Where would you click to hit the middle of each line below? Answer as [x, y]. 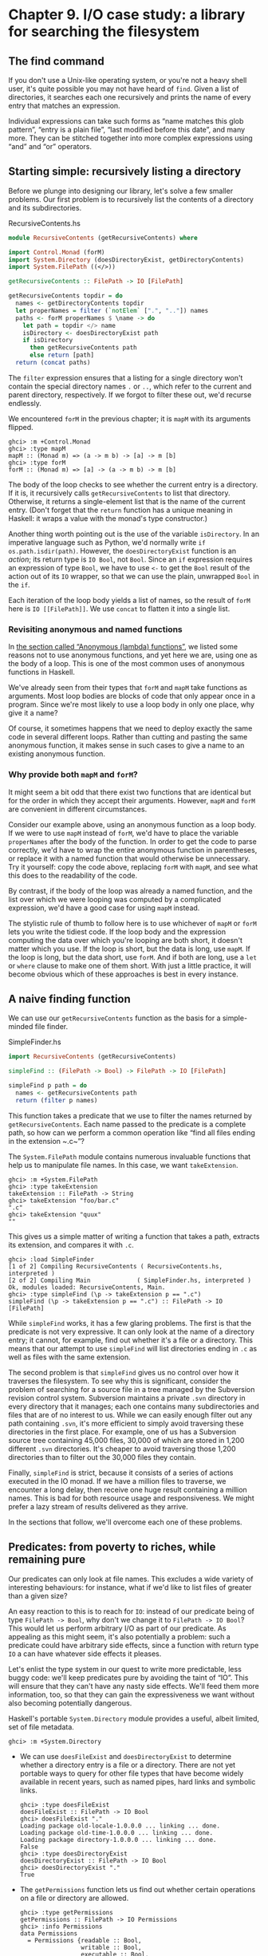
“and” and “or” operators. [50, 146]
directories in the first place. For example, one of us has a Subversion [122, 1432]
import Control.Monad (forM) [57, 252]
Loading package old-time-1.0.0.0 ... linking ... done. [116, 1832]
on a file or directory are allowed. [74, 1898]
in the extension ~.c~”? [47, 1141]
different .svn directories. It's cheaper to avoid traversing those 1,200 [122, 1449]
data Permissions [49, 1933]
